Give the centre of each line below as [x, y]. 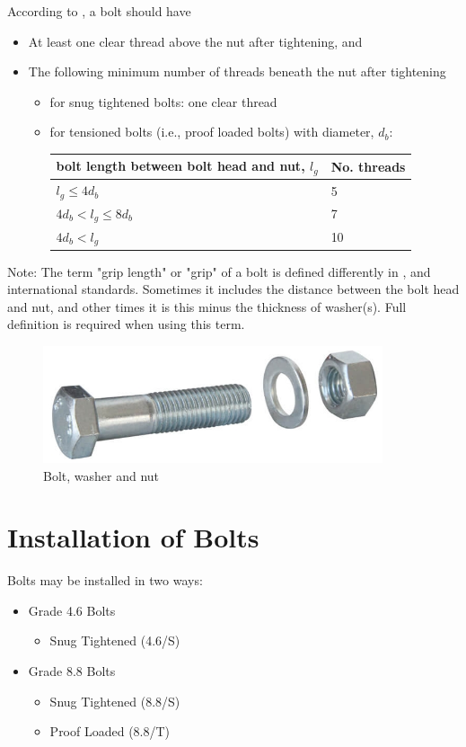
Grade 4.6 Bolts [72, 610]
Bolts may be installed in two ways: [105, 580]
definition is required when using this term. [126, 324]
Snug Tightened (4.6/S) [115, 640]
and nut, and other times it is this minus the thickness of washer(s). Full [207, 306]
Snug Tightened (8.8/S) [115, 701]
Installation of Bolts [133, 537]
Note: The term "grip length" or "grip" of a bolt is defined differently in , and [219, 271]
